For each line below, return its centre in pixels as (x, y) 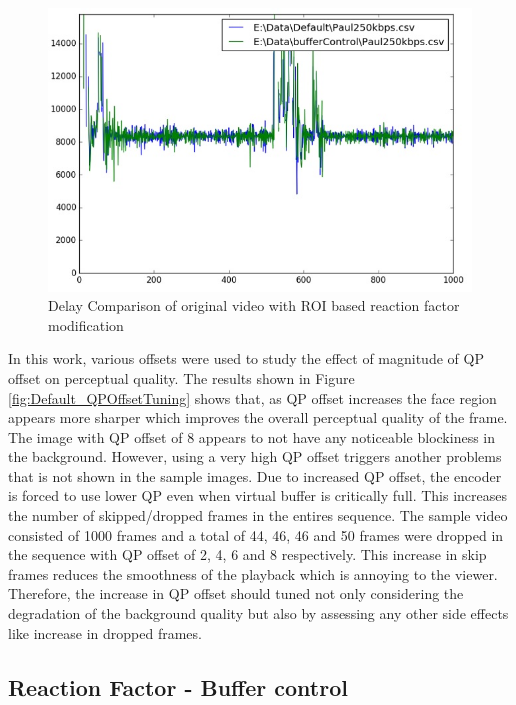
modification (86, 324)
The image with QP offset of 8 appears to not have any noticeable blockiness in (252, 436)
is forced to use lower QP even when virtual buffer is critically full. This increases (258, 495)
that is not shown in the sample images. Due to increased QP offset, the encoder (255, 475)
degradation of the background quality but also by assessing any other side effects (258, 613)
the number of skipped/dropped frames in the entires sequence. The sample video (258, 515)
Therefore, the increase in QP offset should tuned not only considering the (236, 593)
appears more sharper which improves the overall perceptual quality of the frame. (258, 417)
